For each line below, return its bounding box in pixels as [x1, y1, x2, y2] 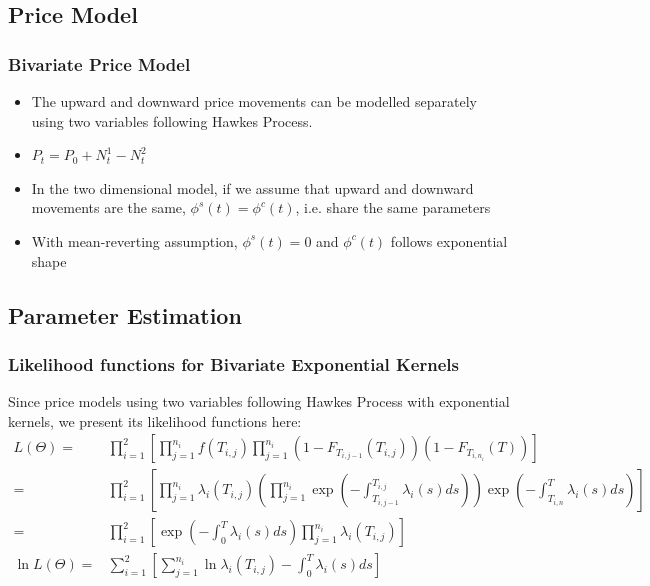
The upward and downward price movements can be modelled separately [31, 91, 477, 111]
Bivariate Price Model [8, 51, 191, 76]
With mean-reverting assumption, [31, 230, 238, 251]
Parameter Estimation [8, 299, 242, 330]
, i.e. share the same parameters [295, 197, 491, 218]
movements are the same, [31, 197, 186, 218]
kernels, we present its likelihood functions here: [8, 410, 302, 431]
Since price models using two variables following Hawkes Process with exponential [8, 391, 510, 412]
